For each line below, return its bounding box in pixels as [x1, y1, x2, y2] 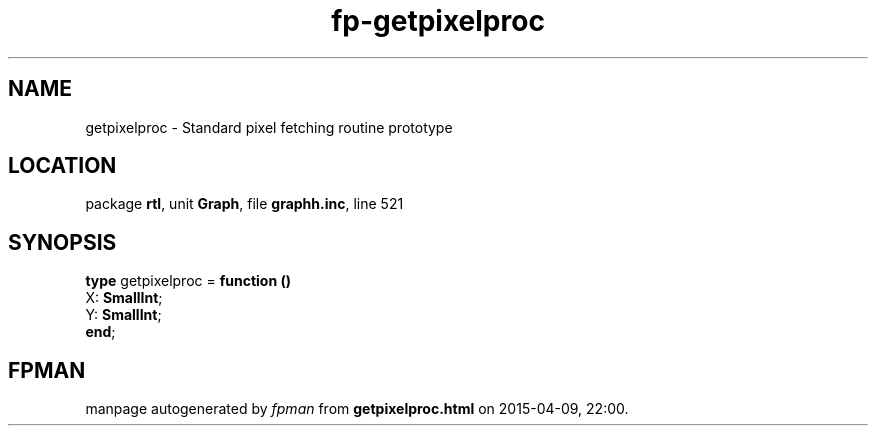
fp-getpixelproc [331, 4, 545, 38]
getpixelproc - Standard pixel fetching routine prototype [85, 118, 453, 136]
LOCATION [8, 153, 117, 179]
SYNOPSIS [8, 229, 117, 255]
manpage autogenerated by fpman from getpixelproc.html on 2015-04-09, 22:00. [85, 400, 629, 418]
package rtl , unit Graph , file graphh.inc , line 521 [85, 195, 404, 213]
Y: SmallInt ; [85, 306, 162, 324]
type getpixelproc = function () [85, 272, 292, 290]
